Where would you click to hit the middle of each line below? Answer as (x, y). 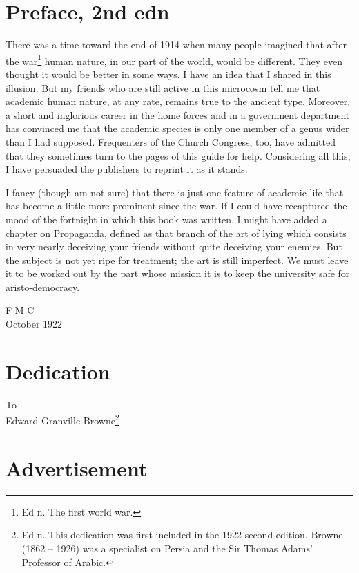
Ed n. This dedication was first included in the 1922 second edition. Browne (182, 535)
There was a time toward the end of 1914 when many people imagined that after (176, 45)
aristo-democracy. (43, 286)
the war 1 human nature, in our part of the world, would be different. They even (174, 59)
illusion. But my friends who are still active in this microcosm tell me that (163, 87)
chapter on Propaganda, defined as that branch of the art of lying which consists (176, 233)
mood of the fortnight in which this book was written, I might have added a (166, 219)
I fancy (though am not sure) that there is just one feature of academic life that (175, 192)
